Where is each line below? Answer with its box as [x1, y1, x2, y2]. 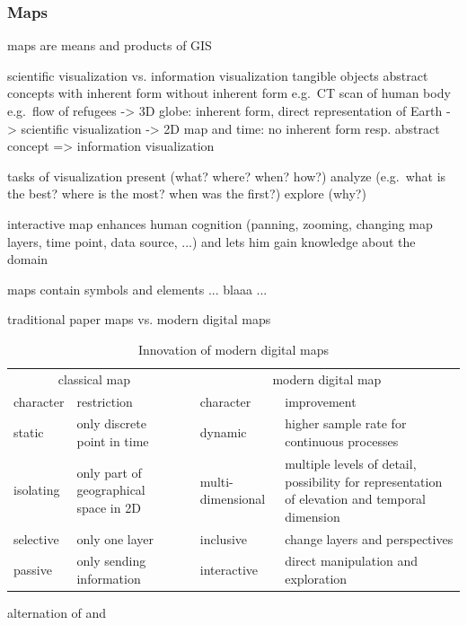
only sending [76, 551, 146, 570]
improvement [285, 392, 357, 410]
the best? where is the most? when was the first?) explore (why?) [7, 184, 366, 203]
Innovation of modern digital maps [137, 339, 330, 358]
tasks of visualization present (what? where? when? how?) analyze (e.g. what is [7, 166, 446, 185]
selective [13, 529, 59, 548]
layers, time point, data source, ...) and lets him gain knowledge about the [7, 232, 416, 251]
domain [7, 250, 48, 268]
